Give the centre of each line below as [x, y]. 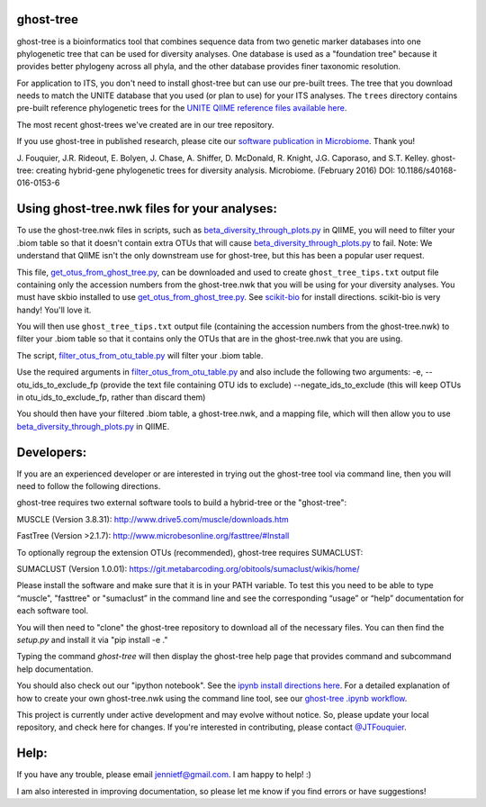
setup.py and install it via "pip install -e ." [92, 640]
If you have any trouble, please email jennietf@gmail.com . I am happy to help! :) [164, 775]
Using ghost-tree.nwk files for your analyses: [147, 209]
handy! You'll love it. [54, 310]
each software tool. [53, 611]
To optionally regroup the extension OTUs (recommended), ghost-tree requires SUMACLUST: [190, 552]
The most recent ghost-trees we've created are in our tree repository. [145, 124]
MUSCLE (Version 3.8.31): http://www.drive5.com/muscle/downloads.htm [153, 519]
